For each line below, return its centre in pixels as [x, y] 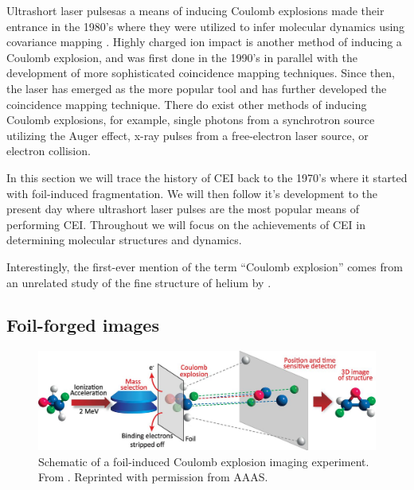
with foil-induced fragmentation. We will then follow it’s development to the [192, 193]
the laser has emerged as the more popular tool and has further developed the [197, 88]
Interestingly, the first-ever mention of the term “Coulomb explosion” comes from [205, 266]
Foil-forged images [83, 325]
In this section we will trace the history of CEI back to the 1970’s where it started [207, 177]
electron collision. [49, 151]
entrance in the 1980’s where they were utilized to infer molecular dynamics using [206, 26]
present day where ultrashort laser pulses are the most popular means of [183, 209]
